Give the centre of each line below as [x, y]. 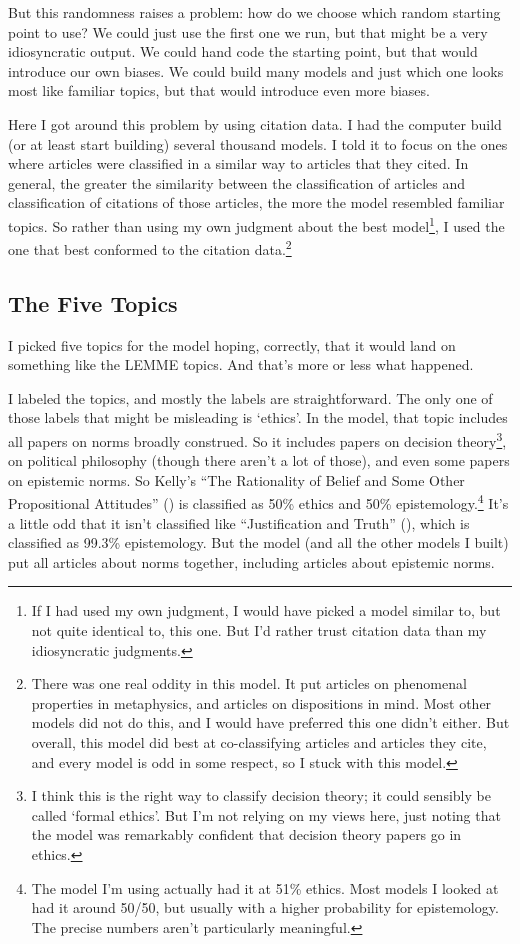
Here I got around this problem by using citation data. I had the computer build [255, 123]
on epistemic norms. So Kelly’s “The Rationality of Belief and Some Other [236, 479]
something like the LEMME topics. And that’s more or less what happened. [241, 364]
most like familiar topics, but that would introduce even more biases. [219, 90]
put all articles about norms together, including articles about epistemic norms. [251, 561]
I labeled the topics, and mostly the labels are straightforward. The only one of [250, 397]
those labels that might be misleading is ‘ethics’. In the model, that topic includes [258, 417]
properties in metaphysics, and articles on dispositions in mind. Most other [261, 702]
